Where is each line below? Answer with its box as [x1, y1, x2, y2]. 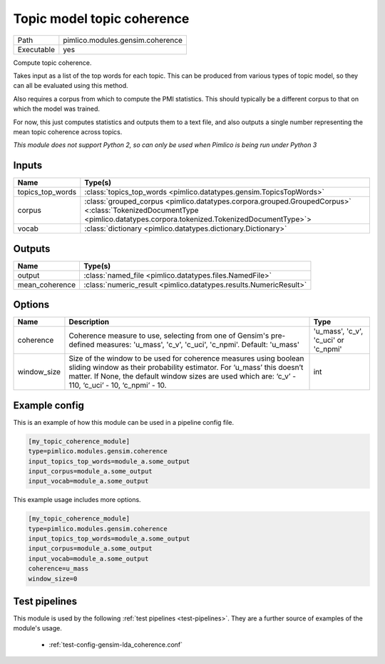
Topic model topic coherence [13, 11, 190, 26]
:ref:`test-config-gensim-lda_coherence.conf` [48, 640, 183, 649]
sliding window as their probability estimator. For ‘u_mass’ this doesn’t [68, 363, 304, 373]
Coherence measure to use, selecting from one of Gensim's [68, 331, 269, 341]
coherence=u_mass [28, 565, 89, 573]
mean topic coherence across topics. [13, 127, 123, 136]
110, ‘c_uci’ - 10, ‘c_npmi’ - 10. [68, 381, 167, 391]
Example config [13, 399, 85, 411]
